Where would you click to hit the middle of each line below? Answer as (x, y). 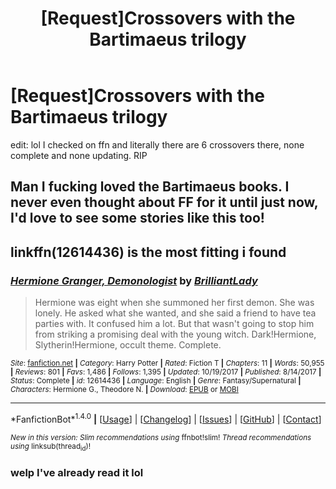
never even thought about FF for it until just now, (164, 202)
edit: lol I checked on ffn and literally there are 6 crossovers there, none (157, 144)
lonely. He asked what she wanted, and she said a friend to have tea (175, 313)
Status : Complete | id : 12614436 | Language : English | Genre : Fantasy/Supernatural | (156, 381)
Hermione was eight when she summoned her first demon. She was (174, 303)
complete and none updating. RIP (79, 155)
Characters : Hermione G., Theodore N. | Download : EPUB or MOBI (124, 390)
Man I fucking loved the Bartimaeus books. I (150, 187)
